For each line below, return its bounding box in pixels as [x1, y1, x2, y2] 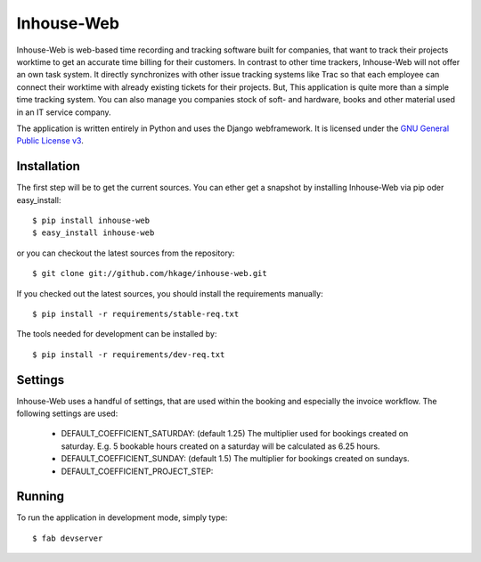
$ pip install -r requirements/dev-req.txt [32, 349, 225, 360]
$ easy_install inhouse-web [32, 228, 155, 238]
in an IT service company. [16, 107, 111, 118]
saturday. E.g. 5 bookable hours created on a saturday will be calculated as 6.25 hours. [61, 441, 380, 452]
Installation [16, 159, 80, 174]
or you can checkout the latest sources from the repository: [16, 248, 235, 258]
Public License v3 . [16, 135, 84, 146]
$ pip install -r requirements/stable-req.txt [32, 308, 240, 319]
